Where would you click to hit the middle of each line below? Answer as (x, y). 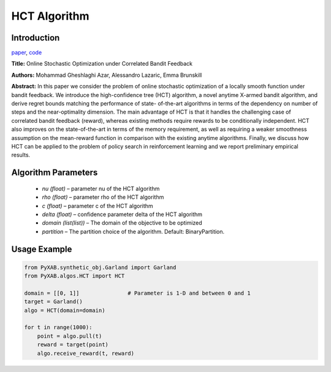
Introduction (36, 38)
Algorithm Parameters (55, 173)
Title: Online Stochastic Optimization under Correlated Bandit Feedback (102, 64)
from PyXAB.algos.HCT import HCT (74, 276)
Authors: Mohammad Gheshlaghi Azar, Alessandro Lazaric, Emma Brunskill (107, 75)
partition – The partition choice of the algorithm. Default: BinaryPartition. (133, 231)
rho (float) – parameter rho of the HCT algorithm (103, 197)
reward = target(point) (73, 345)
